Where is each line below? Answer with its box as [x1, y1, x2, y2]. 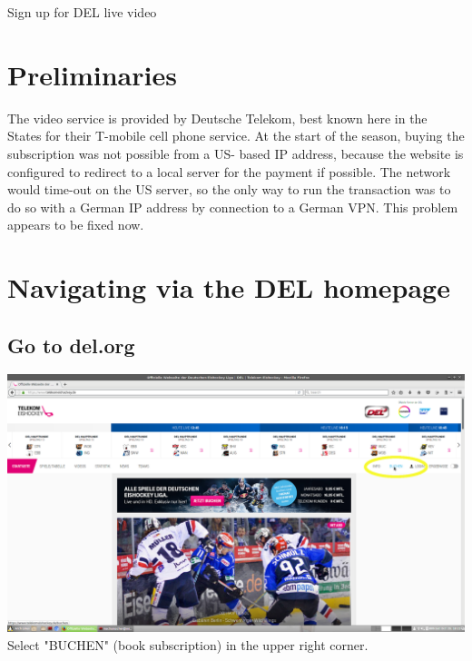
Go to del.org [7, 330, 135, 359]
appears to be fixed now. [7, 215, 144, 234]
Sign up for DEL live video [7, 3, 157, 21]
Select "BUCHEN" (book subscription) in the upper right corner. [7, 635, 369, 654]
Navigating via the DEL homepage [7, 269, 450, 306]
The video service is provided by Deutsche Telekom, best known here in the [7, 108, 428, 127]
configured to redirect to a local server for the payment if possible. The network [7, 162, 451, 181]
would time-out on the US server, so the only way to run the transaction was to [7, 180, 451, 199]
